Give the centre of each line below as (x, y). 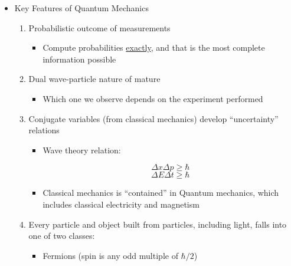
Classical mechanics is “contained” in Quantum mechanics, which (161, 193)
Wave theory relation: (82, 150)
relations (44, 130)
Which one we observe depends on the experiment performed (153, 98)
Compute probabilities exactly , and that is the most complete (154, 47)
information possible (79, 59)
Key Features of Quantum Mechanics (81, 8)
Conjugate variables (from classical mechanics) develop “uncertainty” (153, 118)
